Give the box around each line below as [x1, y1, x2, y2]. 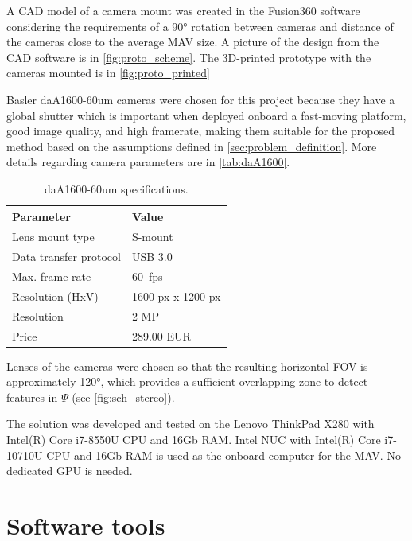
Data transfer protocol [12, 248, 121, 265]
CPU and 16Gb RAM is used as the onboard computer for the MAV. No [46, 446, 401, 463]
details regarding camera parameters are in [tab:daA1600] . [6, 154, 290, 170]
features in [6, 388, 58, 405]
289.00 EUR [131, 327, 191, 344]
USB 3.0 [131, 248, 173, 265]
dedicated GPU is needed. [6, 462, 133, 479]
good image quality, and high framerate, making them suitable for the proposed [6, 123, 395, 139]
